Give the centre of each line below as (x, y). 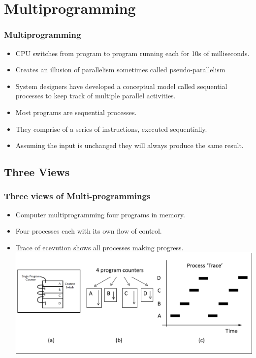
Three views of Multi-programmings (77, 196)
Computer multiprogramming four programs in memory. (100, 214)
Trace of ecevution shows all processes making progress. (99, 247)
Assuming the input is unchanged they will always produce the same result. (129, 145)
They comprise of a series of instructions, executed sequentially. (111, 129)
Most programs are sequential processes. (76, 112)
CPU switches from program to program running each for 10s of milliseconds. (132, 53)
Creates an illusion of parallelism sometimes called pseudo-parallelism (120, 70)
